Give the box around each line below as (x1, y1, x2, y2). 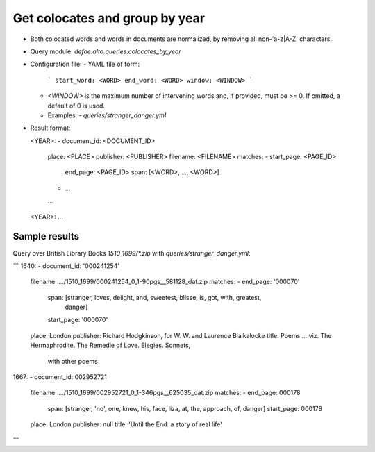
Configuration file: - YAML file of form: (30, 60, 140, 69)
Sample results (12, 231, 80, 242)
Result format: (30, 124, 71, 132)
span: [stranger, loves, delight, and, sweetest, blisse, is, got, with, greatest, (47, 293, 262, 301)
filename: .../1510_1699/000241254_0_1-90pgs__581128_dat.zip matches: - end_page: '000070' (30, 278, 300, 286)
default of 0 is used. (47, 101, 106, 110)
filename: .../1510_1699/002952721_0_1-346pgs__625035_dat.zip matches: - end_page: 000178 (30, 389, 301, 397)
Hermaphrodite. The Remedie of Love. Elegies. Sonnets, (30, 341, 191, 350)
